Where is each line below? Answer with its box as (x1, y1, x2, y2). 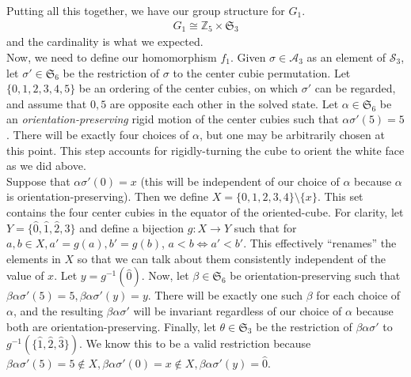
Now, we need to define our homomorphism (6, 49, 217, 66)
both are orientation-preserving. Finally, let (6, 318, 216, 334)
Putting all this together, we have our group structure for (6, 2, 285, 18)
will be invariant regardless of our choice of (133, 302, 342, 319)
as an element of (306, 49, 386, 66)
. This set (317, 188, 363, 205)
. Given (230, 49, 266, 66)
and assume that (6, 95, 87, 111)
